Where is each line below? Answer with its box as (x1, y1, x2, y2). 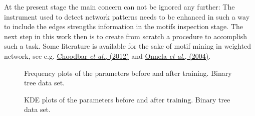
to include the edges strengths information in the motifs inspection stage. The (4, 21, 243, 32)
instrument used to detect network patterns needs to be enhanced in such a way (4, 11, 250, 22)
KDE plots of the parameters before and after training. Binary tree (24, 94, 230, 104)
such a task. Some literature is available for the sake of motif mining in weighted (4, 41, 251, 51)
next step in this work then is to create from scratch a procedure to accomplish (4, 31, 247, 41)
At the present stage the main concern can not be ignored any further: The (4, 2, 235, 12)
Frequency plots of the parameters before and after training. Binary (24, 67, 232, 78)
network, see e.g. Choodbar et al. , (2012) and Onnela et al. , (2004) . (4, 50, 211, 61)
